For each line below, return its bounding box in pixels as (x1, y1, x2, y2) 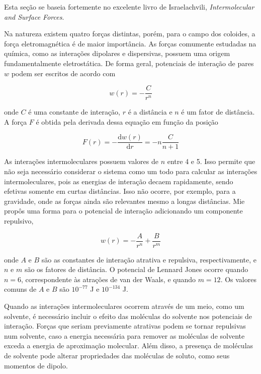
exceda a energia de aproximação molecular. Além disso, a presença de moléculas (4, 340, 253, 351)
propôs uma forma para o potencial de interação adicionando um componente (4, 205, 243, 216)
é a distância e (128, 106, 172, 117)
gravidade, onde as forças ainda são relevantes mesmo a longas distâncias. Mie (4, 195, 245, 206)
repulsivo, (4, 216, 34, 226)
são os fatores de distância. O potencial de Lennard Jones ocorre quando (24, 264, 248, 275)
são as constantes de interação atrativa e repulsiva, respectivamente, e (41, 254, 256, 264)
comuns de (4, 284, 37, 294)
